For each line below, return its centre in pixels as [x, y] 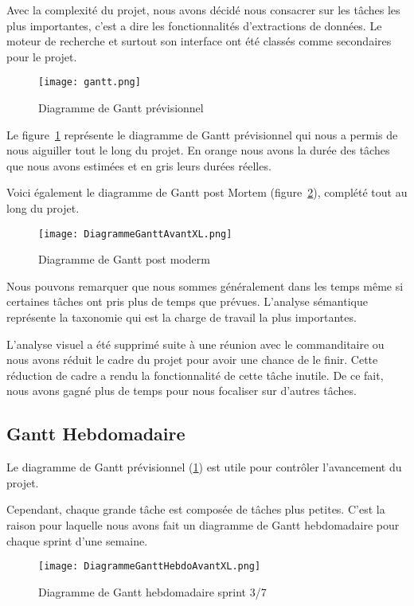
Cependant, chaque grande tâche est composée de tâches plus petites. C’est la [196, 509]
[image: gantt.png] [90, 82]
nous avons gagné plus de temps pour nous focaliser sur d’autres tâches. [182, 391]
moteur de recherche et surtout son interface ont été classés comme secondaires [199, 41]
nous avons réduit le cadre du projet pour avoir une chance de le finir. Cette [192, 360]
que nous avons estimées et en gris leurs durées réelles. [139, 165]
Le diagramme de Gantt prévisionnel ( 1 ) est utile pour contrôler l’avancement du [204, 467]
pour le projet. [42, 56]
